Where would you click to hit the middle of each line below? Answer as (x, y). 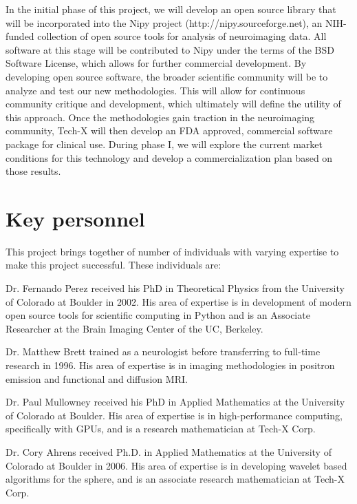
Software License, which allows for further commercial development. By (156, 63)
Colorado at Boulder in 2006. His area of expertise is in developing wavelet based (176, 465)
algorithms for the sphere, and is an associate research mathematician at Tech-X (175, 479)
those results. (33, 171)
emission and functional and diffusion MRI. (97, 378)
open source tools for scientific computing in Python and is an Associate (158, 315)
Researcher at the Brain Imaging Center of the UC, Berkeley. (134, 328)
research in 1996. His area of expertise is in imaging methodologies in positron (170, 365)
